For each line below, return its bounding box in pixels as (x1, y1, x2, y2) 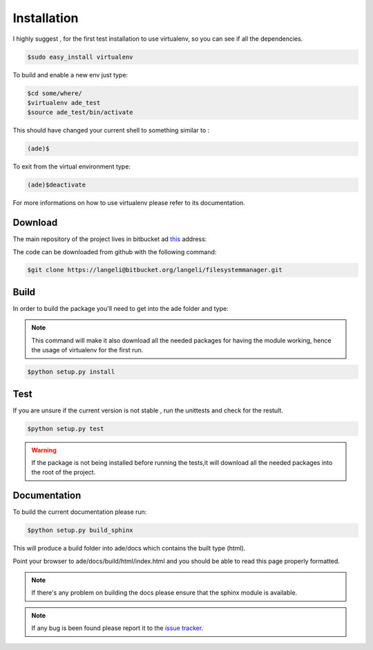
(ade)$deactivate (27, 181, 86, 189)
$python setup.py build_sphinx (27, 526, 134, 535)
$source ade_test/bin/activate (27, 108, 134, 117)
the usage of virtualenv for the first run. (31, 346, 144, 354)
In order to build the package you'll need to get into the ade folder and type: (12, 304, 229, 312)
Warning (31, 446, 57, 454)
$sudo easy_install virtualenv (27, 52, 134, 61)
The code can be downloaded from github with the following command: (12, 247, 217, 256)
